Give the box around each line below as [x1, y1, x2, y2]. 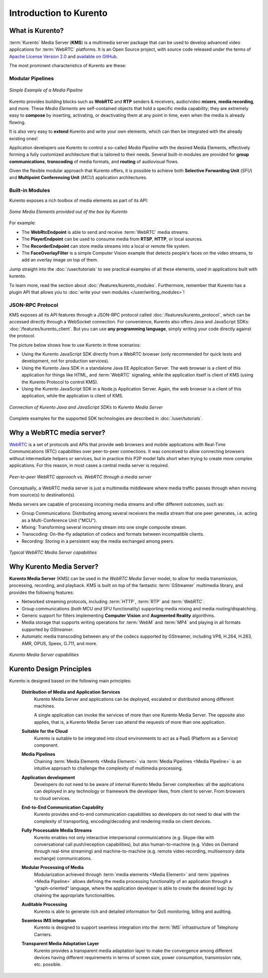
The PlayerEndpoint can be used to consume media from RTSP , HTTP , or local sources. [21, 236, 203, 242]
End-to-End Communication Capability [21, 804, 104, 810]
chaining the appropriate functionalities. [34, 892, 116, 898]
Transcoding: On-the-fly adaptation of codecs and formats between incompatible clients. [21, 531, 204, 537]
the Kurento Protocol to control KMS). [21, 379, 99, 385]
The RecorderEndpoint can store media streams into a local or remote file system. [21, 243, 191, 249]
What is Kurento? [9, 26, 64, 35]
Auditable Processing [21, 901, 67, 907]
